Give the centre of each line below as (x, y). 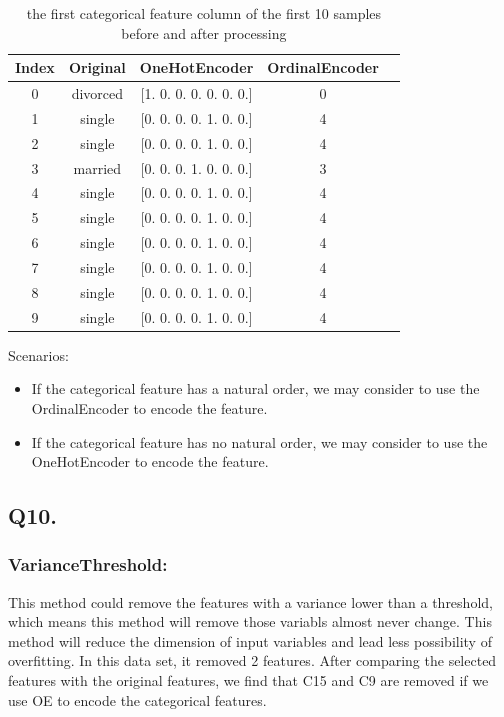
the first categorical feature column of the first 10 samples (204, 13)
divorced (97, 93)
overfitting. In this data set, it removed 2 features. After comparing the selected (252, 660)
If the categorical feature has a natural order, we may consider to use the (255, 388)
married (97, 167)
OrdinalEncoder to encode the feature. (149, 407)
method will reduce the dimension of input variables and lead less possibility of (250, 640)
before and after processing (204, 32)
